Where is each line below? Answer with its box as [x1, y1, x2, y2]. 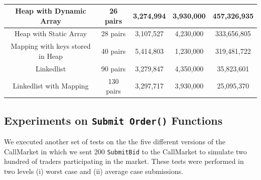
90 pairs [101, 63, 126, 73]
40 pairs [101, 46, 126, 56]
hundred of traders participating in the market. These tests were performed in [4, 156, 244, 166]
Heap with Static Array [15, 28, 87, 39]
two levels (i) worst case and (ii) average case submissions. [4, 165, 183, 176]
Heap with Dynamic [15, 6, 86, 16]
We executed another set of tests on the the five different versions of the [4, 136, 226, 147]
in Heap [39, 50, 63, 61]
